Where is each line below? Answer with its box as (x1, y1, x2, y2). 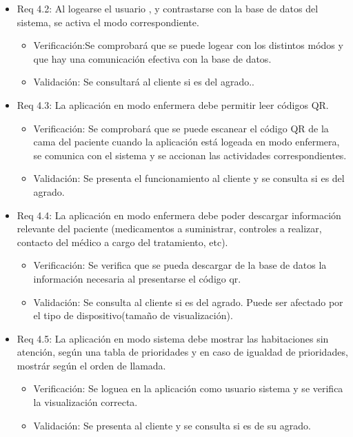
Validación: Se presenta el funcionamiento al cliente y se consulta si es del (33, 171, 345, 185)
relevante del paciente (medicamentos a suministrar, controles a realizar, (17, 221, 322, 236)
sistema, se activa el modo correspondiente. (17, 14, 199, 29)
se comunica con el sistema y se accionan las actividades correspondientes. (33, 148, 347, 162)
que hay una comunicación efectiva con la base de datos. (33, 51, 272, 65)
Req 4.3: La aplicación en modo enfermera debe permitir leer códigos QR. (17, 97, 329, 112)
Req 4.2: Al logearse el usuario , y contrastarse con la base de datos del (17, 1, 319, 15)
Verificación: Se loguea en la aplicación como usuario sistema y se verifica (33, 381, 343, 396)
